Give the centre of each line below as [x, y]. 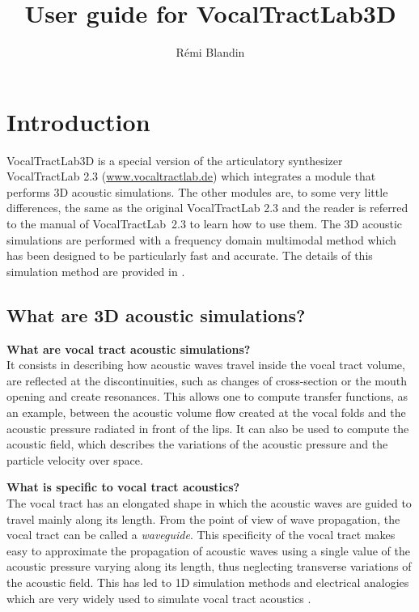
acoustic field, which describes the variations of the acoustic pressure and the [197, 444]
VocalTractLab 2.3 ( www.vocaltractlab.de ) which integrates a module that [191, 176]
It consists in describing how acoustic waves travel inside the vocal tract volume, [206, 365]
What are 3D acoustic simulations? [156, 314]
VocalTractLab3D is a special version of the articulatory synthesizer [175, 160]
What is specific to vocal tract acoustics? [123, 487]
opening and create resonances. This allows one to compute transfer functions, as [207, 396]
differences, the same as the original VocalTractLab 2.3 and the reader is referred [207, 208]
